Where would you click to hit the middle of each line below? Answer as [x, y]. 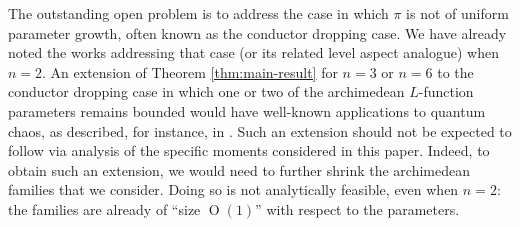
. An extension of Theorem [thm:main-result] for [190, 71]
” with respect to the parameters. [357, 208]
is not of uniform [457, 13]
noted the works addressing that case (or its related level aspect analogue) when [253, 52]
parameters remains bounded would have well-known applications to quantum [247, 110]
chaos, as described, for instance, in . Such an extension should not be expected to [260, 130]
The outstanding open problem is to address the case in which [198, 13]
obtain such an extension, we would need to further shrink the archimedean [239, 169]
